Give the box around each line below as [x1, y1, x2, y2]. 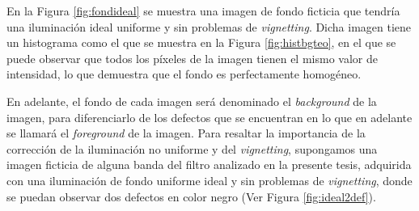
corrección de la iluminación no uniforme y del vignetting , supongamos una [6, 140, 378, 157]
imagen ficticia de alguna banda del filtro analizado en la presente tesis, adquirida [6, 156, 412, 173]
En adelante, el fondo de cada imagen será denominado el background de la [6, 92, 377, 109]
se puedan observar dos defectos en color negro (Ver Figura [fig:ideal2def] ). [6, 188, 376, 205]
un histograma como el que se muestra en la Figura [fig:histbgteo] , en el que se [6, 34, 396, 51]
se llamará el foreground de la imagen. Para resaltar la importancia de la [6, 124, 366, 141]
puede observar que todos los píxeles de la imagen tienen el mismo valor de [6, 49, 378, 66]
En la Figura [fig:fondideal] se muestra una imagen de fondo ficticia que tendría [6, 2, 400, 19]
